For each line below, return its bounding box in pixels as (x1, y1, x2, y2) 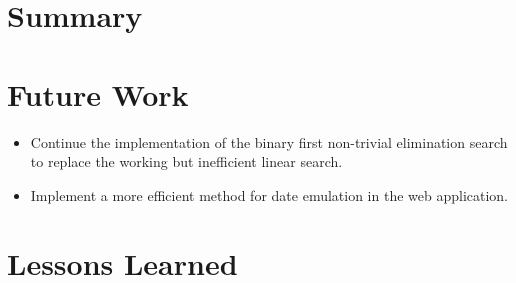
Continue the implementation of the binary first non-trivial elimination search (30, 131, 508, 152)
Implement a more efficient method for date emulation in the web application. (30, 184, 509, 205)
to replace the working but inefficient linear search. (30, 151, 343, 172)
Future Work (7, 73, 189, 114)
